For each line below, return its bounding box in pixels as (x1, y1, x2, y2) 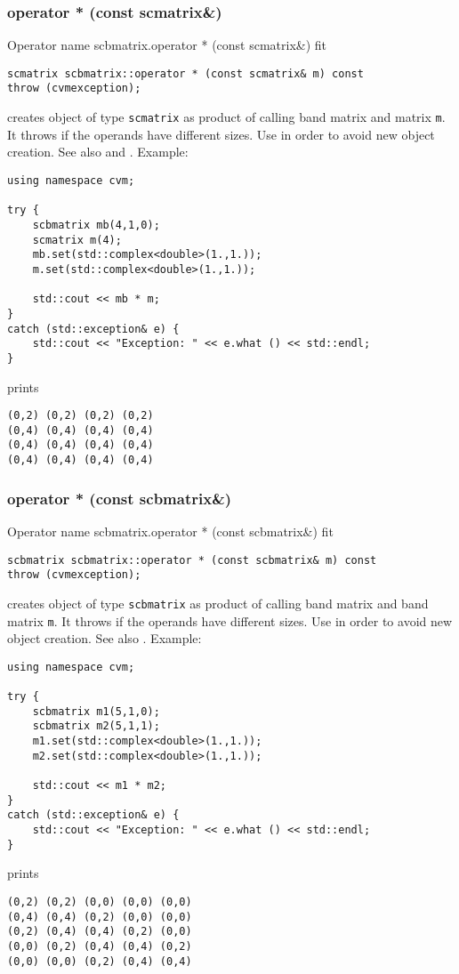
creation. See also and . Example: (7, 142, 189, 161)
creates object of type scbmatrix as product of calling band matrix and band (7, 593, 429, 612)
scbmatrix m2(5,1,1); (32, 720, 160, 733)
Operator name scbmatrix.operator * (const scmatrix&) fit (7, 36, 327, 54)
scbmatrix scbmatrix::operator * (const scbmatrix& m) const (7, 553, 377, 567)
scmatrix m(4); (32, 233, 122, 246)
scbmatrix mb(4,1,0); (32, 218, 160, 231)
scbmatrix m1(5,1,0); (32, 704, 160, 718)
